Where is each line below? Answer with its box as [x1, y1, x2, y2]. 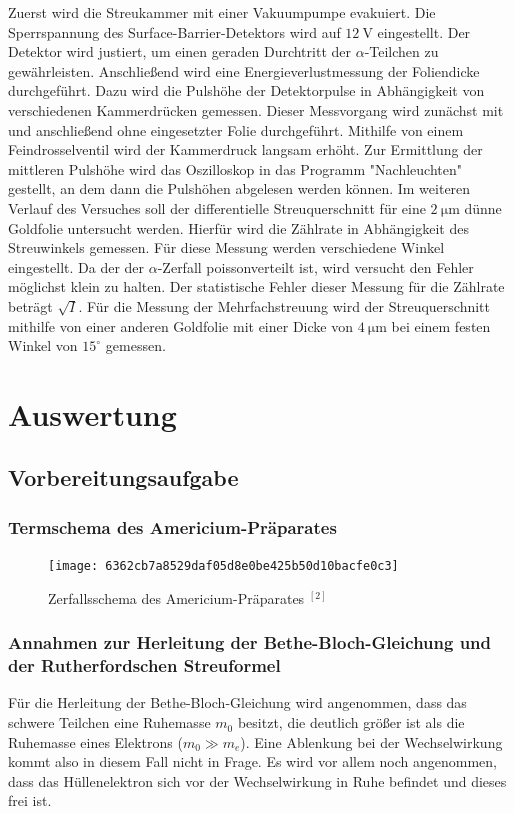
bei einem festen [391, 315, 491, 336]
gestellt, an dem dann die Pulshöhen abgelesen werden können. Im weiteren [8, 178, 471, 199]
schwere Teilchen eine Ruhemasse [8, 712, 211, 733]
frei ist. [8, 790, 52, 811]
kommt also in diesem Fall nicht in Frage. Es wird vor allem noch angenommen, [8, 751, 497, 772]
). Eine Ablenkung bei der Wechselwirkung [240, 731, 503, 752]
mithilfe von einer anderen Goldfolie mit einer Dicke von [8, 315, 353, 336]
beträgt [8, 295, 53, 316]
